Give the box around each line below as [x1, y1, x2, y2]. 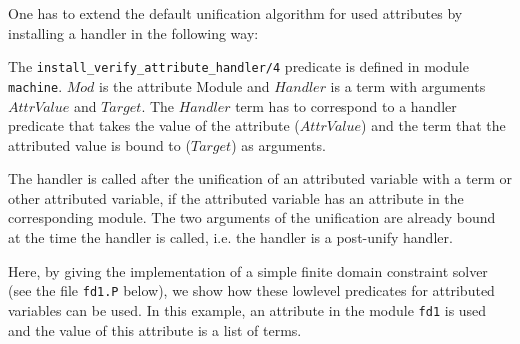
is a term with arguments [330, 75, 486, 96]
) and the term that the [361, 115, 506, 136]
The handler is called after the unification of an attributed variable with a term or [8, 168, 512, 189]
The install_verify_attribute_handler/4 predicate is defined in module [8, 56, 469, 77]
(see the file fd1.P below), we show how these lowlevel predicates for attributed [8, 280, 495, 301]
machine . [8, 75, 63, 96]
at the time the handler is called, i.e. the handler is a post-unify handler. [8, 227, 453, 248]
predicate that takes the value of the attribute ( [8, 115, 300, 136]
